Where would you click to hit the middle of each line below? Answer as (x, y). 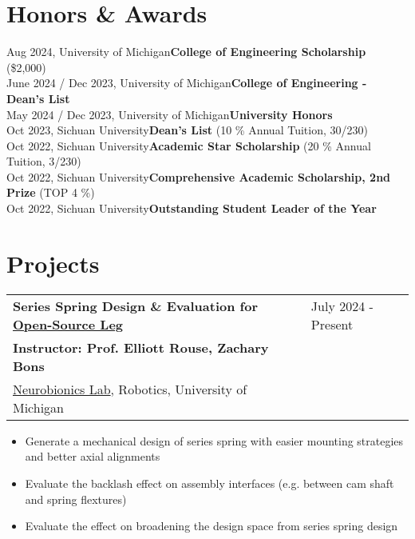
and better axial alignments (93, 456)
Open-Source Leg (68, 324)
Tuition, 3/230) (44, 161)
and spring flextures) (76, 499)
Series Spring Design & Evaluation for (135, 305)
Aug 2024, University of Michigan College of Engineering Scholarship (186, 52)
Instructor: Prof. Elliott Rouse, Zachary (141, 347)
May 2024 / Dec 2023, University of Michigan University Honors (170, 114)
